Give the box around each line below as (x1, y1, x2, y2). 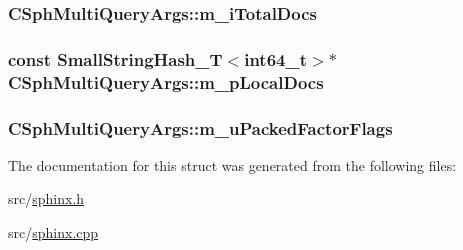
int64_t (244, 46, 308, 71)
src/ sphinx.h (8, 188, 85, 209)
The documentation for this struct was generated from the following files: (8, 154, 457, 175)
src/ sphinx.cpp (8, 222, 99, 243)
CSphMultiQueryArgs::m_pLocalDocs (8, 69, 324, 94)
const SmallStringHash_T (8, 46, 223, 71)
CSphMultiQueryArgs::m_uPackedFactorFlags (8, 115, 393, 140)
